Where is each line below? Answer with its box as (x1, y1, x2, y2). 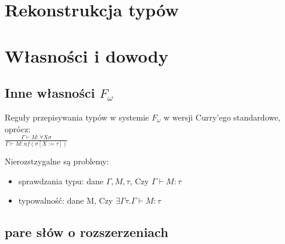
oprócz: (5, 122, 30, 135)
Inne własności (5, 84, 95, 102)
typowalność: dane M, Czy (18, 194, 113, 207)
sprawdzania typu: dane (18, 174, 103, 187)
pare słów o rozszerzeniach (5, 223, 169, 241)
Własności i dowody (5, 43, 169, 67)
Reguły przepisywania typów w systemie (5, 111, 150, 123)
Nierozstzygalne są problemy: (5, 154, 109, 167)
